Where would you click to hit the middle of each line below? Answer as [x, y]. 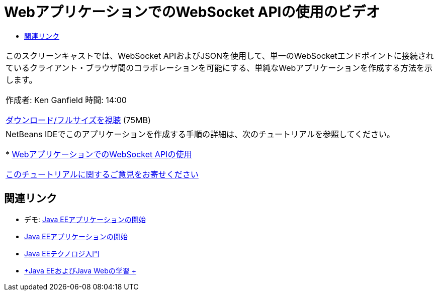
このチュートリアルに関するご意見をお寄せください [102, 174]
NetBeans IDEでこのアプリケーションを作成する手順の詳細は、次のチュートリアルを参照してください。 [200, 134]
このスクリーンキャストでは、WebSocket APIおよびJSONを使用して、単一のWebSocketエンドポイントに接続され [220, 56]
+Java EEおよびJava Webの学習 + [80, 270]
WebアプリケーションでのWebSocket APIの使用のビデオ [192, 12]
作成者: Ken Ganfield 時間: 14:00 [66, 100]
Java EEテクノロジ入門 [62, 253]
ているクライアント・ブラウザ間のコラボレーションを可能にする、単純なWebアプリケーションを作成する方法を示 [219, 68]
